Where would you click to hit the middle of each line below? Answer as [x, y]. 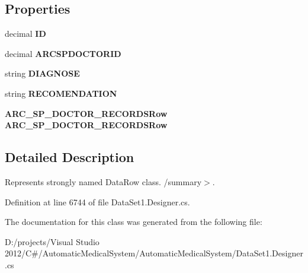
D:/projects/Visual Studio [52, 241]
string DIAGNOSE [42, 73]
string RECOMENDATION [61, 93]
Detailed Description [70, 157]
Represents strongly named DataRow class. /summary [103, 181]
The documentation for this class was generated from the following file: [134, 222]
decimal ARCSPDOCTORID [63, 53]
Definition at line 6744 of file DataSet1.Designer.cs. [97, 201]
